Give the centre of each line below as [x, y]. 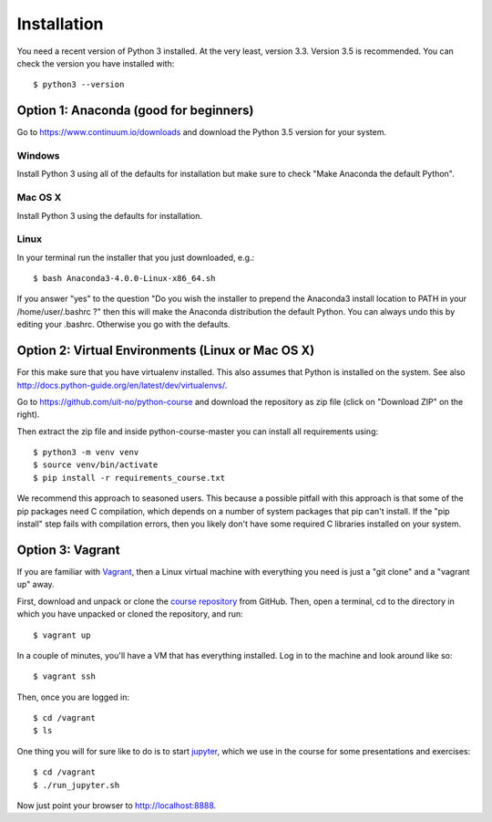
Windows [38, 156]
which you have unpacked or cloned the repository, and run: [130, 614]
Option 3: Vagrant [68, 550]
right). [28, 414]
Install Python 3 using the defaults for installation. [109, 215]
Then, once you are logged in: [73, 697]
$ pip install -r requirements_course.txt [129, 478]
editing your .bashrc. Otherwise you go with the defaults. [124, 325]
